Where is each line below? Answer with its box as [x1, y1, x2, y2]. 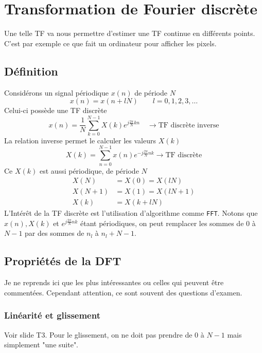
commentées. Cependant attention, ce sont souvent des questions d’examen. [4, 287, 242, 298]
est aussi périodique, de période [40, 165, 139, 176]
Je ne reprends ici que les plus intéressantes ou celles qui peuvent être [4, 277, 224, 288]
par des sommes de [25, 228, 84, 238]
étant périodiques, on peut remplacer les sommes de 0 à [80, 217, 256, 228]
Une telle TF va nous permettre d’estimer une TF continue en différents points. [4, 28, 255, 39]
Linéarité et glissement [4, 309, 100, 322]
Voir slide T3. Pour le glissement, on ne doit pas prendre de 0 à [4, 329, 204, 340]
